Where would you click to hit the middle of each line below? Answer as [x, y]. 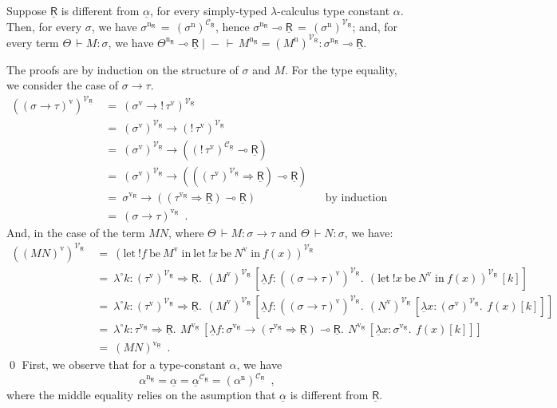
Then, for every [44, 26]
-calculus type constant [334, 10]
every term [33, 42]
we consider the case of [63, 85]
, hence [232, 26]
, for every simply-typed [209, 10]
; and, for [375, 26]
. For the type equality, [341, 69]
